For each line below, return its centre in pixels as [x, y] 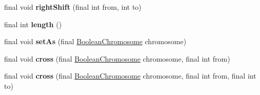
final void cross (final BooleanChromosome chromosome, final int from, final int [130, 76]
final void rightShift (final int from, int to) [73, 7]
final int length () [33, 24]
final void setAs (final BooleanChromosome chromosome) [95, 41]
